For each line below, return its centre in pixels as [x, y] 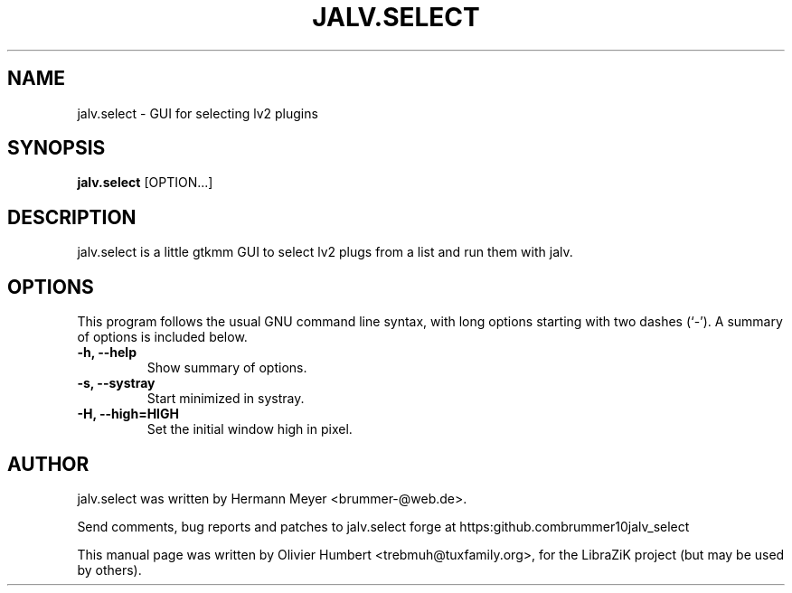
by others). [109, 569]
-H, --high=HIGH [128, 414]
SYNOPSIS [57, 148]
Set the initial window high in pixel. [250, 429]
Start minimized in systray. [226, 399]
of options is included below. [162, 337]
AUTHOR [48, 464]
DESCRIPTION [72, 217]
